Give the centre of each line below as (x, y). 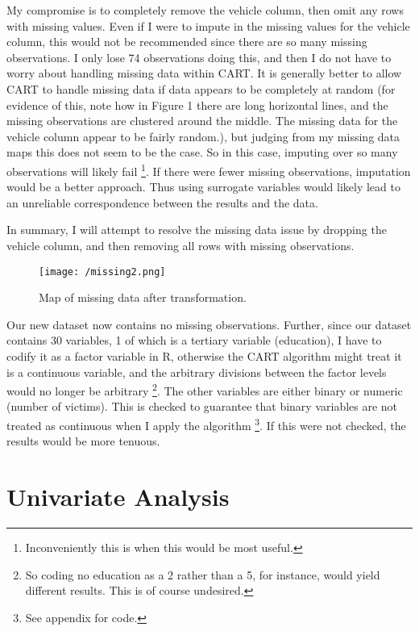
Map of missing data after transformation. (143, 297)
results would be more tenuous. (83, 441)
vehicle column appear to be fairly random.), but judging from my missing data (203, 136)
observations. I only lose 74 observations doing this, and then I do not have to (199, 57)
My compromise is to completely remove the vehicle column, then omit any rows (205, 10)
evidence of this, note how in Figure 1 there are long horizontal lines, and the (197, 104)
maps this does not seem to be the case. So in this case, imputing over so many (202, 152)
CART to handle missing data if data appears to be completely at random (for (201, 88)
